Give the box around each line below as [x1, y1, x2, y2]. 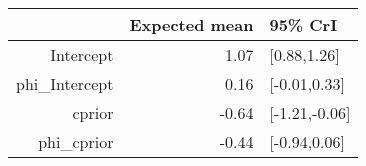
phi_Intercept [16, 72, 114, 95]
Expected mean [129, 13, 254, 36]
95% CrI [269, 13, 338, 36]
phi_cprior [38, 130, 114, 153]
